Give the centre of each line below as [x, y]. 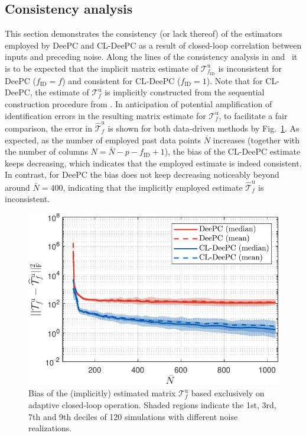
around [17, 187]
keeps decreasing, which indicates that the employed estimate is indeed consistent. [153, 163]
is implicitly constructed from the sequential [185, 92]
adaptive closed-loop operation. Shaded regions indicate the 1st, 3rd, [152, 405]
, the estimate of [59, 92]
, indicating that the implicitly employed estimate [153, 187]
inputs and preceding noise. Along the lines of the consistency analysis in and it [151, 57]
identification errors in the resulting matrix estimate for [105, 115]
